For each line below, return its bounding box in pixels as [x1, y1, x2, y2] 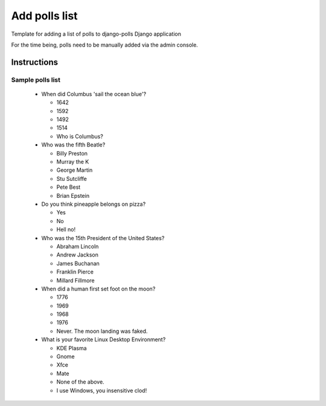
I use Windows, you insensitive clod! [56, 387, 147, 394]
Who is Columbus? [56, 133, 104, 140]
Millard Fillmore [56, 277, 95, 284]
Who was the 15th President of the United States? [41, 234, 165, 241]
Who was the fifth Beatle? [41, 141, 106, 148]
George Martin [56, 166, 93, 174]
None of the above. [56, 378, 105, 385]
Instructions [11, 57, 59, 67]
